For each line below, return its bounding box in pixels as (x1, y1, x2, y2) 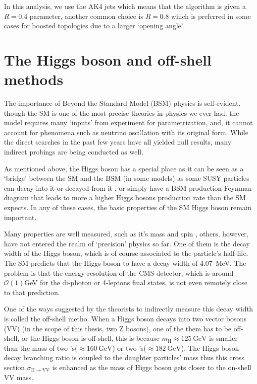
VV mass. (4, 372, 34, 382)
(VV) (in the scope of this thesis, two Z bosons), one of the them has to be (4, 323, 231, 333)
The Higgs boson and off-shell (4, 49, 211, 70)
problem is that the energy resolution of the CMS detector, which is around (4, 267, 234, 278)
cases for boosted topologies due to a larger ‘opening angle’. (4, 20, 184, 31)
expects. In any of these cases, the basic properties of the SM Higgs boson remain (4, 202, 252, 213)
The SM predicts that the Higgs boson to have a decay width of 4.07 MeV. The (4, 258, 246, 268)
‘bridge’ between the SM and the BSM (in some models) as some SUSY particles (4, 173, 249, 183)
